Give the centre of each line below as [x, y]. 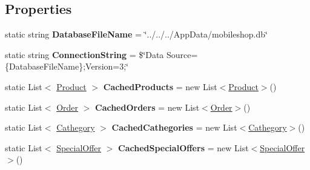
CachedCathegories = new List [174, 127]
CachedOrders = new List [147, 107]
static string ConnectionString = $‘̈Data [84, 54]
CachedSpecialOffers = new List [183, 147]
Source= [182, 54]
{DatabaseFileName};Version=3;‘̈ [67, 66]
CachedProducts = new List [160, 86]
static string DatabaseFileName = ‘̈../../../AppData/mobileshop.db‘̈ [136, 34]
